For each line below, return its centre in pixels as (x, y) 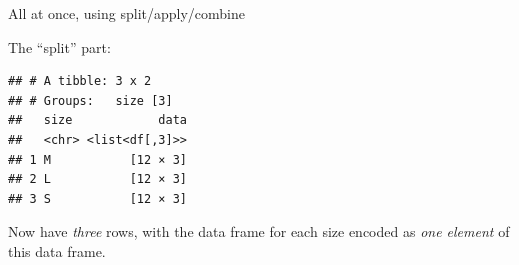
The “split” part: (59, 46)
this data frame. (57, 250)
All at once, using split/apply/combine (127, 13)
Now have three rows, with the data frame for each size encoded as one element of (259, 231)
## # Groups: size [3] (90, 100)
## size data (97, 120)
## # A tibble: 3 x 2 (80, 81)
